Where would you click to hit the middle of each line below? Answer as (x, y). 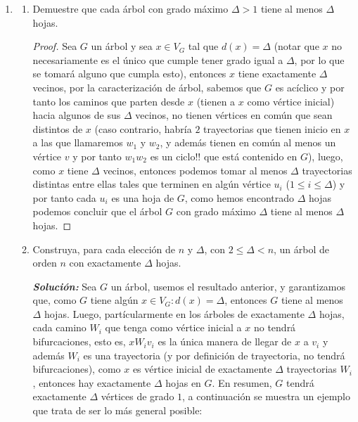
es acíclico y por (310, 87)
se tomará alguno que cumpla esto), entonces (129, 73)
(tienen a (216, 101)
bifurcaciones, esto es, (79, 341)
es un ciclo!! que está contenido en (224, 156)
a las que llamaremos (78, 142)
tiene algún (114, 300)
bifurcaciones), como (77, 369)
